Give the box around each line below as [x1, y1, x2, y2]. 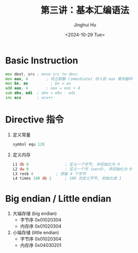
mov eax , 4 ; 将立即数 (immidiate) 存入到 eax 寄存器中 [5, 76, 133, 81]
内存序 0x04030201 [20, 242, 62, 248]
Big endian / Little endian [5, 193, 112, 205]
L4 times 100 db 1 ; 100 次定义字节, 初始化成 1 [12, 176, 122, 181]
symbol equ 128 [12, 142, 45, 147]
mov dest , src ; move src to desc [5, 72, 78, 77]
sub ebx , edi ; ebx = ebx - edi [5, 90, 76, 96]
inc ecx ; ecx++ [5, 95, 53, 101]
